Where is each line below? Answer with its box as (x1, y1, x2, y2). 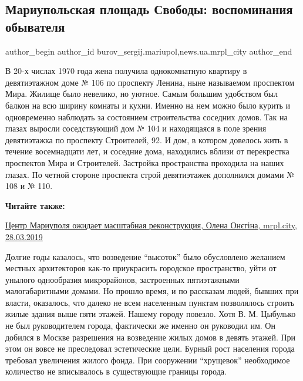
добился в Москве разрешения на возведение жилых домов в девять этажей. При (5, 331, 296, 343)
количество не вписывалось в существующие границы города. (5, 365, 227, 377)
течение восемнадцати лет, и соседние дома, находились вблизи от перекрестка (5, 145, 289, 157)
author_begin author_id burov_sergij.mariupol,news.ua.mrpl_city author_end (5, 45, 292, 57)
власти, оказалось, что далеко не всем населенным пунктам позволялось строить (5, 296, 295, 308)
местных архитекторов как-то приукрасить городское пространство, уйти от (5, 262, 277, 274)
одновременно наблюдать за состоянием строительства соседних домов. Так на (5, 110, 288, 123)
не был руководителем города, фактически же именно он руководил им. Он (5, 319, 275, 332)
